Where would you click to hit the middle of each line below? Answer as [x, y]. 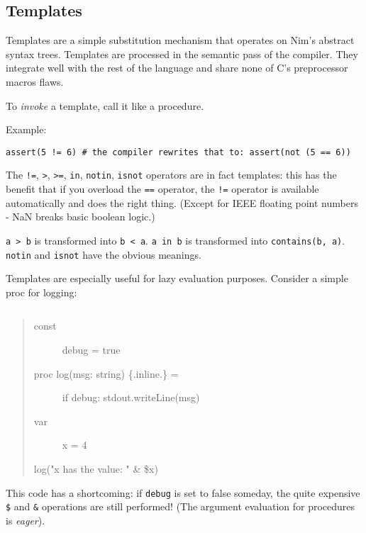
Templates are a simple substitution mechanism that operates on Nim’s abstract [180, 40]
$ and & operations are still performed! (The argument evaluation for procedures [181, 506]
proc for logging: [41, 292]
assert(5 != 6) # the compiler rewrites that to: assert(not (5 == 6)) [178, 152]
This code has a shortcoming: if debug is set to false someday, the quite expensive [183, 492]
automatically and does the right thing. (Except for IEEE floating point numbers [182, 202]
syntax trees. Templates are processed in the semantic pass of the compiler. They [182, 54]
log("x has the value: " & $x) [96, 468]
